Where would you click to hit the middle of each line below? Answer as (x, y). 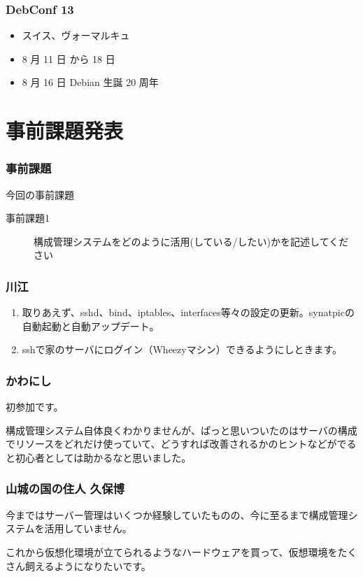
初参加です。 (35, 407)
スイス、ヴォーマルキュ (76, 35)
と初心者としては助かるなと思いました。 (99, 457)
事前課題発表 (65, 130)
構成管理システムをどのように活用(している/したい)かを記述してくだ (191, 241)
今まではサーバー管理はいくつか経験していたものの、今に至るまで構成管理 (177, 514)
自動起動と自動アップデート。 (91, 326)
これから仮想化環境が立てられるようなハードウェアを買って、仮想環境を (172, 551)
